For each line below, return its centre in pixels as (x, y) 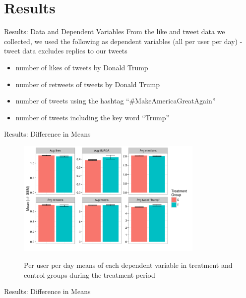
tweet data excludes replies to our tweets (66, 51)
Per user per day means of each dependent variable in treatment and (128, 265)
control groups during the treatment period (90, 274)
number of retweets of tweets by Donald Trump (88, 84)
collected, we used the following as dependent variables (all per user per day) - (123, 41)
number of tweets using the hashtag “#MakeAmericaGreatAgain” (116, 101)
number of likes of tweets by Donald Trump (82, 67)
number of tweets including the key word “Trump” (92, 117)
